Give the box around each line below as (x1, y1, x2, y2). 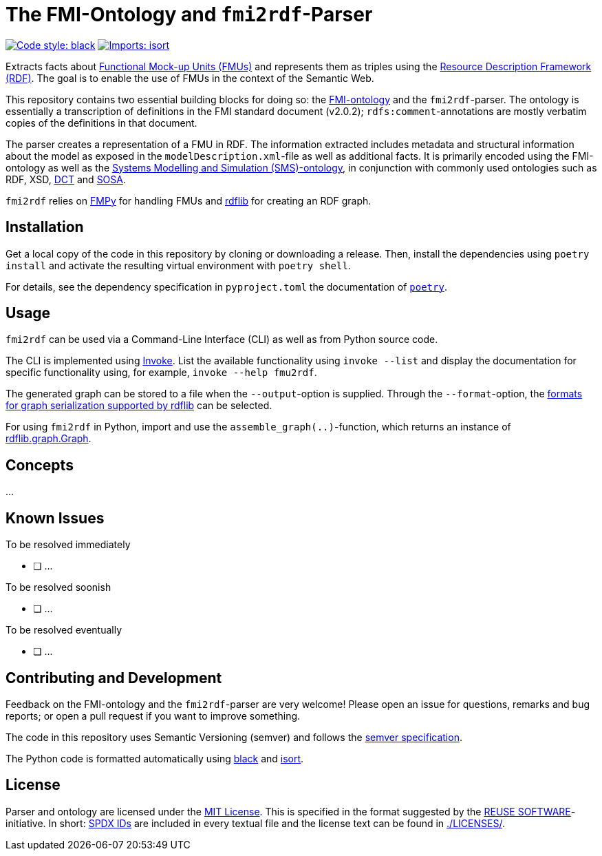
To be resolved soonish (6, 581, 111, 594)
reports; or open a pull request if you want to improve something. (6, 709, 301, 722)
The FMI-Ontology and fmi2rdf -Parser (6, 3, 373, 26)
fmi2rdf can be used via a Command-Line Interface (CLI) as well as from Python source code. (6, 333, 438, 346)
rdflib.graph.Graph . (6, 432, 92, 445)
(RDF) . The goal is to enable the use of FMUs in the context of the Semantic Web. (6, 72, 374, 84)
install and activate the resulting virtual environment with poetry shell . (6, 259, 351, 271)
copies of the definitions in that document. (6, 116, 197, 129)
